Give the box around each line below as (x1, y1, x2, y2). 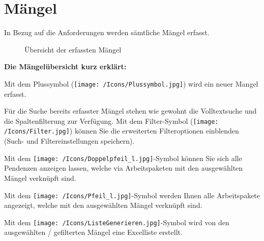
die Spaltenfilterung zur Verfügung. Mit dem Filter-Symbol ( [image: (4, 115, 219, 126)
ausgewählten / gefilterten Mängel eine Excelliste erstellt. (4, 227, 183, 237)
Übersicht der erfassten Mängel (24, 44, 122, 55)
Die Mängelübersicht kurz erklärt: (4, 61, 127, 72)
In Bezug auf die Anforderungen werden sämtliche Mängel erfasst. (4, 27, 210, 38)
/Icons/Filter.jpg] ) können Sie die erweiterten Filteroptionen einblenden (4, 125, 239, 136)
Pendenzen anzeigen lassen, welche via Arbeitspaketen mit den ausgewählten (4, 163, 243, 173)
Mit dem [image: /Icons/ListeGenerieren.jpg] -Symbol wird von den (4, 217, 229, 227)
